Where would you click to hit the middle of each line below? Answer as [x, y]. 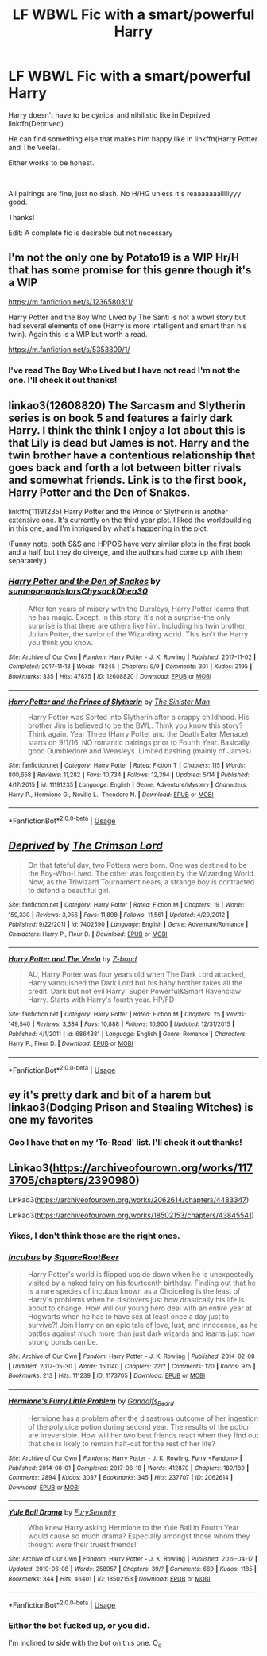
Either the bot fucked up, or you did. [79, 1626]
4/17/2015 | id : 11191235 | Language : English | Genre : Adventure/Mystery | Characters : [128, 785]
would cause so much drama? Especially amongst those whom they [139, 1536]
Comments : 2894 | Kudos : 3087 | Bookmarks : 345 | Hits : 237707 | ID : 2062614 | [120, 1478]
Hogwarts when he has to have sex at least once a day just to [128, 1317]
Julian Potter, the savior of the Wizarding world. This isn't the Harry [138, 634]
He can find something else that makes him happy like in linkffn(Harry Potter [133, 139]
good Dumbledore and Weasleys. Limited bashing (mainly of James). [141, 751]
